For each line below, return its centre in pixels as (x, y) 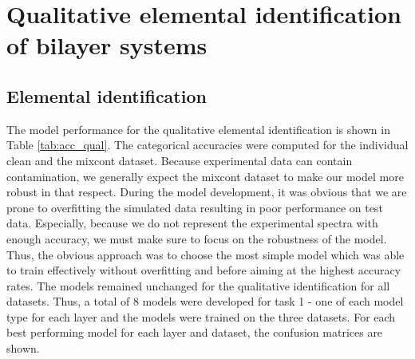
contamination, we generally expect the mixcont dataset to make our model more (205, 176)
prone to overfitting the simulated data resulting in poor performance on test (195, 207)
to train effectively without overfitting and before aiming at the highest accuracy (204, 270)
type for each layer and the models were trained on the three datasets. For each (201, 316)
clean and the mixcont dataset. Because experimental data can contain (180, 160)
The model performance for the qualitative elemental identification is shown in (198, 129)
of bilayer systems (107, 45)
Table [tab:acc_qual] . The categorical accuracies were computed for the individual (207, 145)
